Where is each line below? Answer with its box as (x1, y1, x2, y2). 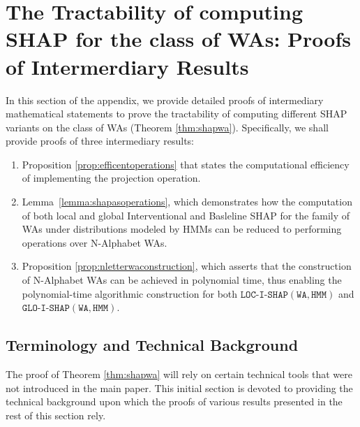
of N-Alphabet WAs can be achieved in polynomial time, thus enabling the (22, 273, 342, 287)
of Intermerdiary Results (6, 52, 249, 80)
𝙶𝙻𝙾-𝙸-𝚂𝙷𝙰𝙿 (22, 303, 70, 314)
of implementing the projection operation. (22, 171, 201, 185)
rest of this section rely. (6, 407, 106, 422)
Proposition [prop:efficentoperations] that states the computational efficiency (22, 157, 350, 171)
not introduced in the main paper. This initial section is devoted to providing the (6, 380, 353, 395)
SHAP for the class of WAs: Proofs (6, 24, 351, 53)
